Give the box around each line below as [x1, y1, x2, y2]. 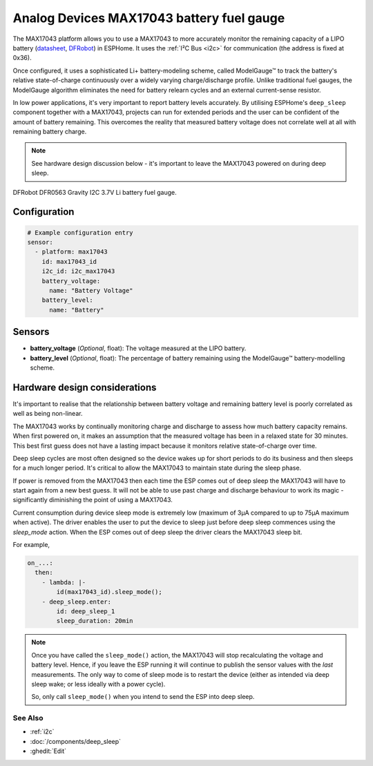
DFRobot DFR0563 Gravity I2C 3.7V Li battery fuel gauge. [12, 188, 178, 196]
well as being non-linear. [12, 410, 83, 418]
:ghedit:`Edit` [30, 747, 67, 756]
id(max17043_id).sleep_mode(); [56, 588, 162, 596]
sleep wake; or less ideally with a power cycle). [31, 680, 166, 688]
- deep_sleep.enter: [41, 597, 112, 606]
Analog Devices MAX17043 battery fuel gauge [12, 10, 285, 26]
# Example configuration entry [27, 229, 134, 236]
